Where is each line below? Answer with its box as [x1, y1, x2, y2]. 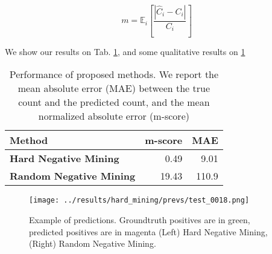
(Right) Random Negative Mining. [29, 237, 156, 250]
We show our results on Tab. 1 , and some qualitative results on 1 [5, 45, 245, 57]
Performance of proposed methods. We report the [9, 67, 219, 82]
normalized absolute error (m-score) [38, 109, 189, 123]
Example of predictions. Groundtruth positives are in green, [29, 213, 250, 226]
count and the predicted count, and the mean [18, 95, 210, 109]
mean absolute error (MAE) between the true [17, 81, 210, 96]
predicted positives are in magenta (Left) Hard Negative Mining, [29, 225, 268, 238]
